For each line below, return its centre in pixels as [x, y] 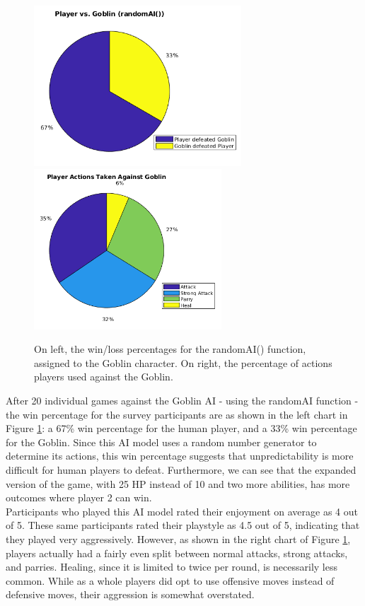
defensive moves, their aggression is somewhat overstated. [130, 594]
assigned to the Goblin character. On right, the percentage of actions [183, 362]
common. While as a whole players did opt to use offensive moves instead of [170, 580]
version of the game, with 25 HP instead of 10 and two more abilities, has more [178, 483]
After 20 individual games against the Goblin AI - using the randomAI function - [182, 400]
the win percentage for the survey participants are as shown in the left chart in [177, 414]
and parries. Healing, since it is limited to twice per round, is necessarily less [172, 567]
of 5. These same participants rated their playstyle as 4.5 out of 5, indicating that [183, 525]
